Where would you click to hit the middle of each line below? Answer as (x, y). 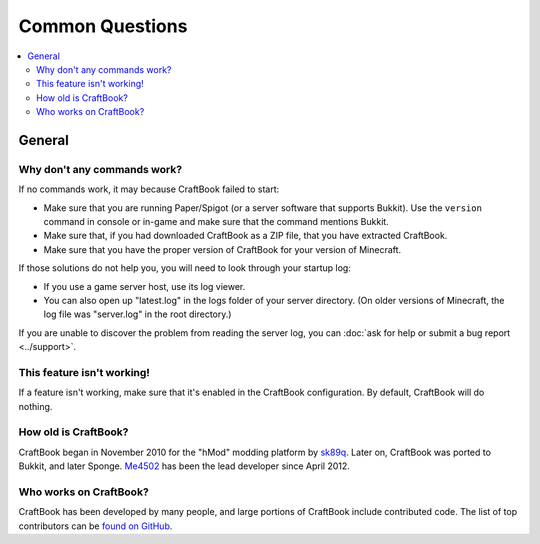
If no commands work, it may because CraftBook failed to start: (149, 189)
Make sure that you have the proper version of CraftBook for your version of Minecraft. (222, 249)
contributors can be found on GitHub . (95, 526)
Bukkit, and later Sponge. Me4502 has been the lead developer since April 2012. (184, 466)
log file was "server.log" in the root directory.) (137, 314)
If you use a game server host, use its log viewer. (144, 286)
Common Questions (103, 26)
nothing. (35, 406)
